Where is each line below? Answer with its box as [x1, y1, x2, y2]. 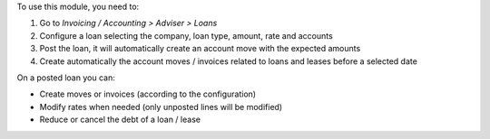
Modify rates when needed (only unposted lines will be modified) [39, 101, 283, 112]
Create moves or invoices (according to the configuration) [39, 88, 257, 99]
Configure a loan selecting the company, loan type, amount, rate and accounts [39, 30, 333, 41]
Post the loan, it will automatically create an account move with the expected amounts [39, 43, 361, 54]
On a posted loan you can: [16, 72, 115, 83]
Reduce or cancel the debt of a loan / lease [39, 114, 201, 125]
